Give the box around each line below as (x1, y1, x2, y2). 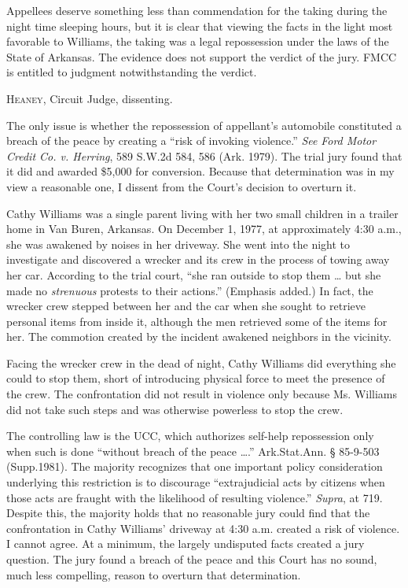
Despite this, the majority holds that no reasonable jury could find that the (6, 505, 370, 521)
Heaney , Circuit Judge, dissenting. (6, 90, 173, 106)
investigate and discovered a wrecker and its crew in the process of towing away (6, 251, 390, 268)
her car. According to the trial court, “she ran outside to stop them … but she (6, 266, 381, 283)
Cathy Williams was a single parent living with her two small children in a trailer (6, 205, 399, 221)
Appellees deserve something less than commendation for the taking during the (6, 2, 388, 18)
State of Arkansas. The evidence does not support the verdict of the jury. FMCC (6, 48, 397, 65)
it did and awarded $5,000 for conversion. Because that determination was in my (6, 163, 395, 179)
